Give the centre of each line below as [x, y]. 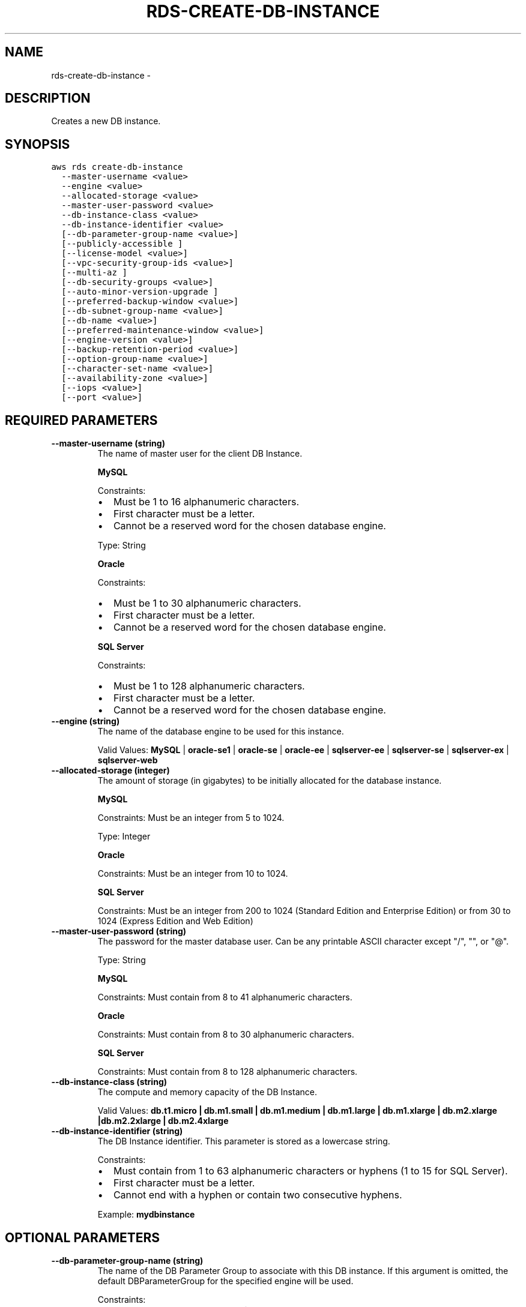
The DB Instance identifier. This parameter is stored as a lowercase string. [244, 1141]
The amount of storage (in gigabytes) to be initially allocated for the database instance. [270, 781]
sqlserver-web [128, 760]
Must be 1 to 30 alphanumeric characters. [207, 603]
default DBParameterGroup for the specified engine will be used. [225, 1281]
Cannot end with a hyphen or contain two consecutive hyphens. [258, 1195]
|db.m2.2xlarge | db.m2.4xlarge [163, 1121]
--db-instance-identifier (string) [117, 1131]
